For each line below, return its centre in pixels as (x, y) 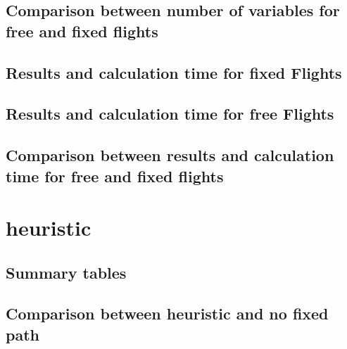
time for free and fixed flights (115, 176)
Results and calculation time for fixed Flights (174, 72)
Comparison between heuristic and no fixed (167, 313)
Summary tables (66, 272)
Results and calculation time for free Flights (170, 114)
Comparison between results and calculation (170, 155)
